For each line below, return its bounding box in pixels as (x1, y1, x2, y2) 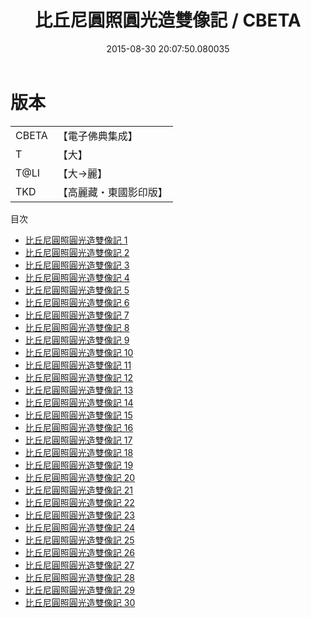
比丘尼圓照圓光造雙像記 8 (24, 321, 130, 333)
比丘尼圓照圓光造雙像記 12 (24, 371, 133, 383)
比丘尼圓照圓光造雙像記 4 (24, 271, 130, 283)
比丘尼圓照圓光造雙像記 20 (24, 471, 136, 483)
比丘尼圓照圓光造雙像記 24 (24, 521, 136, 533)
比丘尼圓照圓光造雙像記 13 (24, 384, 134, 396)
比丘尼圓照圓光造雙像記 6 (24, 296, 130, 308)
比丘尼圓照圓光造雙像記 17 (24, 434, 133, 446)
